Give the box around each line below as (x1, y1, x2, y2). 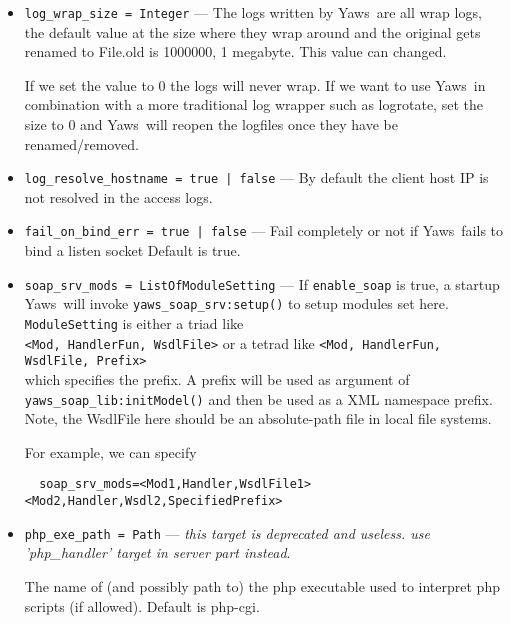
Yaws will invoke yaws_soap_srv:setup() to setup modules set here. (24, 293, 449, 314)
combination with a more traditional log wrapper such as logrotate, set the (24, 94, 483, 115)
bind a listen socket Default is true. (24, 240, 241, 261)
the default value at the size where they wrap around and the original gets (24, 21, 481, 42)
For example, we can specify (24, 441, 197, 462)
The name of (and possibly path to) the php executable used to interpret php (24, 576, 500, 596)
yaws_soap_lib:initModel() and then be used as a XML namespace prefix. (24, 388, 493, 409)
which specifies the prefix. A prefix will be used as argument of (24, 369, 410, 389)
